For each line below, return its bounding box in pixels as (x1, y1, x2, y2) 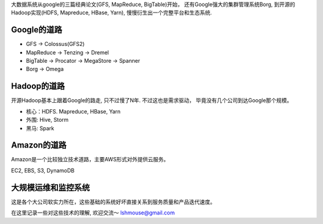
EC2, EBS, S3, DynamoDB (11, 167, 75, 174)
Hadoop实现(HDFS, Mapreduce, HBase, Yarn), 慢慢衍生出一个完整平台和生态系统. (11, 9, 212, 16)
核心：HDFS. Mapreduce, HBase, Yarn (26, 108, 121, 115)
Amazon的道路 (11, 140, 67, 151)
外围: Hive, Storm (26, 116, 69, 124)
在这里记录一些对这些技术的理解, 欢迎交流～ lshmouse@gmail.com (11, 209, 175, 216)
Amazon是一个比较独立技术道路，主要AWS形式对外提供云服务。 (11, 156, 169, 163)
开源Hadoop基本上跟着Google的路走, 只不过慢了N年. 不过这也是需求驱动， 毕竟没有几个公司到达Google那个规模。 (11, 97, 292, 104)
